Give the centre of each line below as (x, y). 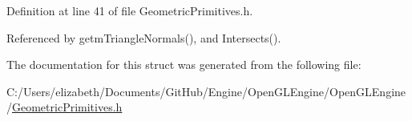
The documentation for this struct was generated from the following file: (184, 65)
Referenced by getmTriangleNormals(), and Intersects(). (144, 37)
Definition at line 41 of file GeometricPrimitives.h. (130, 10)
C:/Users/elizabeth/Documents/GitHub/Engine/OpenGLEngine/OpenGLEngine (206, 91)
